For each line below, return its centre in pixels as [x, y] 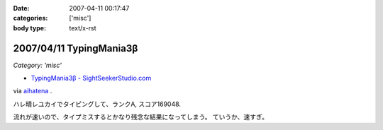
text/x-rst [83, 28]
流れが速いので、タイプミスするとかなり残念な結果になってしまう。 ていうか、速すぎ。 [141, 117]
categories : [30, 18]
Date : [21, 8]
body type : [29, 28]
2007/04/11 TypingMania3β [76, 48]
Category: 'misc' [37, 65]
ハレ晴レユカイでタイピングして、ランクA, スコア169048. [97, 104]
